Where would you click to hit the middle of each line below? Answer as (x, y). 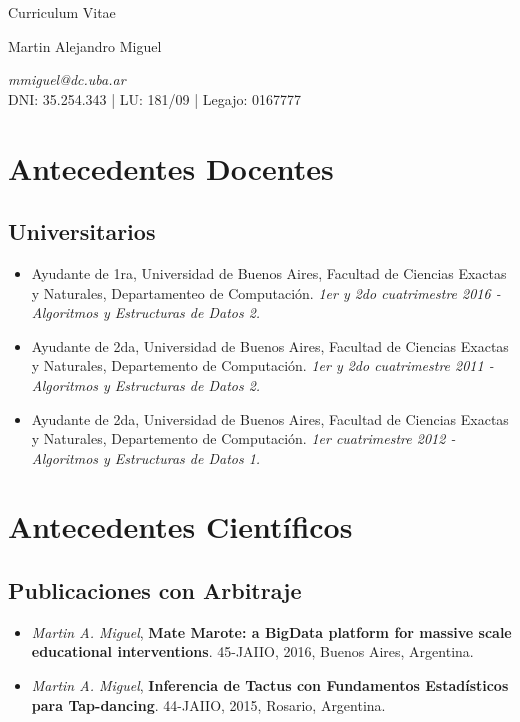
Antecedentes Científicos (180, 526)
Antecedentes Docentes (171, 167)
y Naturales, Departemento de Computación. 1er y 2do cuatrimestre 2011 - (262, 365)
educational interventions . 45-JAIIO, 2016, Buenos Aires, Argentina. (252, 651)
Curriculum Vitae (62, 12)
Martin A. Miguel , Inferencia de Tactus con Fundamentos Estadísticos (270, 685)
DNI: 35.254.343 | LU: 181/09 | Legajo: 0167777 (155, 98)
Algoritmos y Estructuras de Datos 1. (146, 457)
